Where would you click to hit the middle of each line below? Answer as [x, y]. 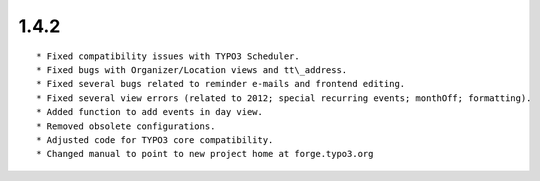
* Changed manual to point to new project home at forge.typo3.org [205, 154]
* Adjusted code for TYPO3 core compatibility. [155, 139]
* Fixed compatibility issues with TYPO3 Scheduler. [168, 56]
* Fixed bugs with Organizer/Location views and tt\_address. [192, 69]
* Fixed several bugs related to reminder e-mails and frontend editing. [221, 84]
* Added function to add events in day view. [150, 112]
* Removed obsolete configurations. [126, 126]
